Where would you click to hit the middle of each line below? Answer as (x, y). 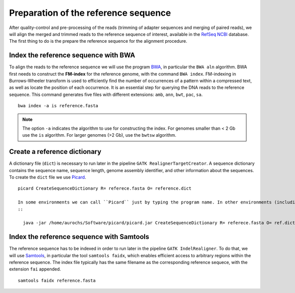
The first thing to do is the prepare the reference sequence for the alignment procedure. (98, 41)
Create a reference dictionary (55, 152)
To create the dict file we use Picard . (47, 177)
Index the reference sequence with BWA (72, 55)
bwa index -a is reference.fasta (58, 106)
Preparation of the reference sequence (90, 13)
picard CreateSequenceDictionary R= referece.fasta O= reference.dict (105, 189)
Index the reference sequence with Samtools (79, 237)
